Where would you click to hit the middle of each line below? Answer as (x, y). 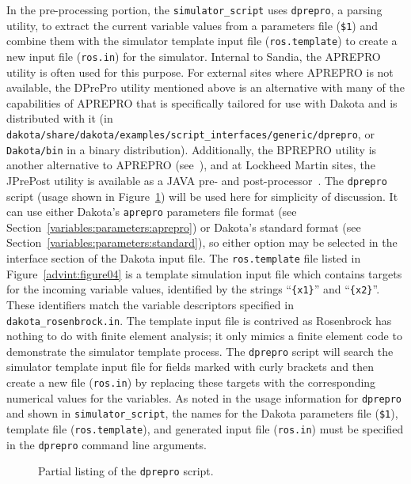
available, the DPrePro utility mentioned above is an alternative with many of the (205, 87)
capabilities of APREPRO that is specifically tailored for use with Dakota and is (202, 102)
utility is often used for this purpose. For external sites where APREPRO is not (200, 72)
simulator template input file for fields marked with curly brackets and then (190, 367)
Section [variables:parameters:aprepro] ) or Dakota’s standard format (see (184, 227)
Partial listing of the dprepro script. (126, 471)
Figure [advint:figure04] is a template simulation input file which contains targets (204, 273)
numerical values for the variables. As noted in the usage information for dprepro (204, 397)
